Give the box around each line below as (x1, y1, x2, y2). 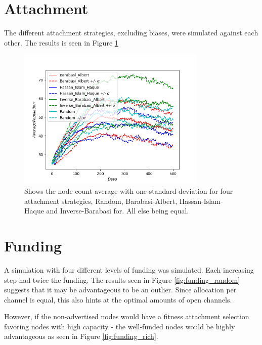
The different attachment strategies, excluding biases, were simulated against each (4, 27, 258, 38)
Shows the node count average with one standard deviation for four (24, 186, 233, 196)
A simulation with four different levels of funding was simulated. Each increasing (4, 264, 254, 275)
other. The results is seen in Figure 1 (4, 37, 118, 48)
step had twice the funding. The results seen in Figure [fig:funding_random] (4, 274, 240, 285)
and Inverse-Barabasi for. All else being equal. (46, 205, 189, 216)
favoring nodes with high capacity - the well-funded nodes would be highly (4, 321, 235, 331)
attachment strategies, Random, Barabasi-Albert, (24, 195, 178, 206)
